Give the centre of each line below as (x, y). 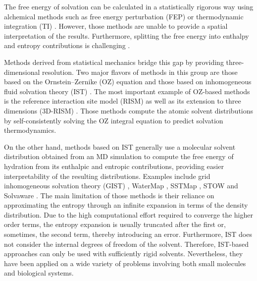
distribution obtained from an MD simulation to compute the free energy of (119, 156)
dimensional (22, 72)
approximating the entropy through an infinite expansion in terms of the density (126, 205)
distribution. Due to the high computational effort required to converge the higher (128, 214)
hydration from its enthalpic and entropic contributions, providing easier (114, 166)
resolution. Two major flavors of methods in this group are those (140, 72)
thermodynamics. (30, 130)
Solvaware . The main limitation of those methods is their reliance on (109, 195)
